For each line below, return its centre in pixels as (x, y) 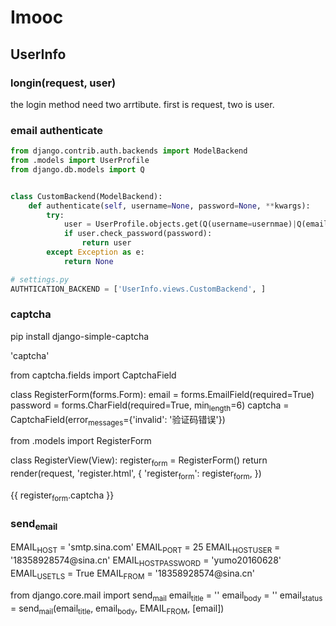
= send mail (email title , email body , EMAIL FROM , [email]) (117, 609)
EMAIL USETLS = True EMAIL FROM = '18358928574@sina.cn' (133, 574)
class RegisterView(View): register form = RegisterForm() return (139, 461)
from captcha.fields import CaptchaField (93, 375)
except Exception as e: (95, 252)
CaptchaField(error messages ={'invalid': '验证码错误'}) (118, 420)
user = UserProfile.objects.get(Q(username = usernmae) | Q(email (196, 224)
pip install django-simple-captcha (80, 336)
